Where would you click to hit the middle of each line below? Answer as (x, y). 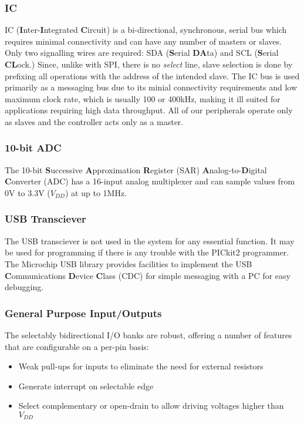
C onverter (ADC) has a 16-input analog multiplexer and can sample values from (150, 181)
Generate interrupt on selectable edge (86, 386)
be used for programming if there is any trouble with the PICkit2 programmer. (147, 252)
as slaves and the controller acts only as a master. (94, 121)
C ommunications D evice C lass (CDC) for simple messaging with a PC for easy (148, 275)
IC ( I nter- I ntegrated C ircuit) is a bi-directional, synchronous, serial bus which (146, 30)
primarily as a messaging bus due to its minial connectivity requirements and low (151, 87)
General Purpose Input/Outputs (83, 313)
